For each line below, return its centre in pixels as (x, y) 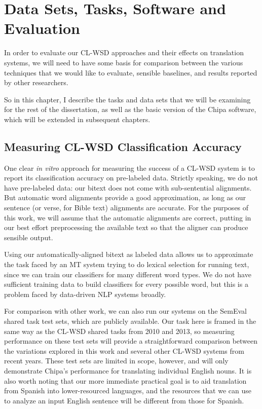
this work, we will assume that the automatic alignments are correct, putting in (128, 217)
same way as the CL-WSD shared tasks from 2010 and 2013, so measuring (119, 331)
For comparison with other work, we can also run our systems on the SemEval (125, 311)
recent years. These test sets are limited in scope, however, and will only (116, 361)
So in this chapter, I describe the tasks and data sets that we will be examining (127, 99)
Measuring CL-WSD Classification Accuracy (123, 146)
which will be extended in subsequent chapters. (77, 119)
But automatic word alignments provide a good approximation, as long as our (125, 197)
